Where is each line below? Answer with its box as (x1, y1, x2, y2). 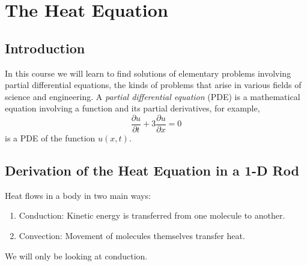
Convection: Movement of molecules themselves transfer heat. (19, 229, 245, 241)
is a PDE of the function (5, 132, 96, 144)
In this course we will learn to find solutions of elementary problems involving (5, 66, 291, 79)
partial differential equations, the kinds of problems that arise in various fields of (5, 78, 302, 91)
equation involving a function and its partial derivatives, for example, (5, 102, 260, 114)
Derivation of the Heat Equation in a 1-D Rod (5, 161, 299, 179)
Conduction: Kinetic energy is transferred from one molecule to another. (19, 209, 285, 222)
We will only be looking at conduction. (5, 249, 148, 262)
